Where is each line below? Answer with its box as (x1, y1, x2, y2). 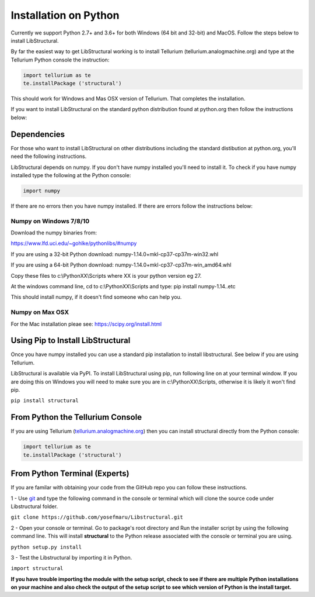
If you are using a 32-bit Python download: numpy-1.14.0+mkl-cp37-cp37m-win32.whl (10, 250, 219, 257)
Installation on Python (10, 9, 120, 22)
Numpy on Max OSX (10, 308, 69, 316)
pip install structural (10, 398, 79, 404)
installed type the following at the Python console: (10, 171, 131, 178)
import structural (10, 565, 64, 572)
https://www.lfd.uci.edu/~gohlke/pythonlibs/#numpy (10, 240, 137, 247)
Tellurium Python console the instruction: (10, 56, 110, 63)
